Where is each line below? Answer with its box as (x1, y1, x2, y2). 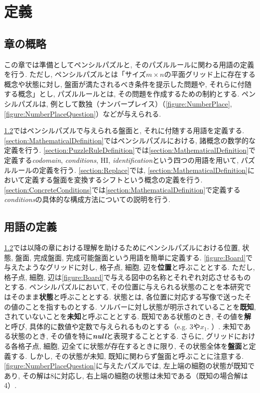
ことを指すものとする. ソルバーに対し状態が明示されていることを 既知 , (25, 301, 256, 312)
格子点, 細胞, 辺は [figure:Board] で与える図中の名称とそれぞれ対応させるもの (4, 271, 251, 282)
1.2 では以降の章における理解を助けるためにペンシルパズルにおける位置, (4, 242, 240, 253)
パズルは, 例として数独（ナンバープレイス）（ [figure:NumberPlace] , (18, 98, 232, 109)
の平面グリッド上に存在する (164, 69, 255, 79)
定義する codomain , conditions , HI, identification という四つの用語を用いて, (4, 154, 239, 165)
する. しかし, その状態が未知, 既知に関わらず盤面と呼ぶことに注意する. (11, 350, 244, 361)
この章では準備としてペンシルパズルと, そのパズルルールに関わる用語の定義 (4, 59, 254, 69)
